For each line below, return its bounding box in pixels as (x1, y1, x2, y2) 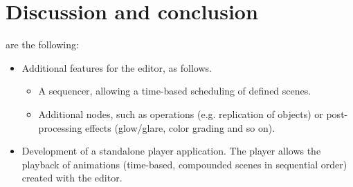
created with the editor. (21, 170, 123, 185)
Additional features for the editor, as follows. (21, 60, 212, 75)
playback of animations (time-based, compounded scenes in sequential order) (21, 157, 347, 171)
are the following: (6, 37, 79, 52)
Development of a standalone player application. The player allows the (21, 144, 321, 158)
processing (38, 120, 82, 135)
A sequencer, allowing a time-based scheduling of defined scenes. (38, 83, 311, 98)
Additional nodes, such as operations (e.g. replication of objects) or (38, 106, 323, 121)
